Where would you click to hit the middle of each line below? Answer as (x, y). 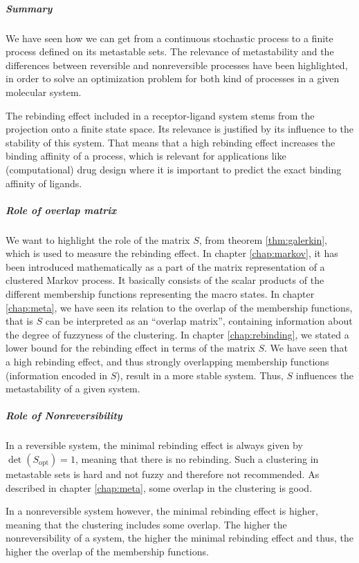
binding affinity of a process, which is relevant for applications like (146, 156)
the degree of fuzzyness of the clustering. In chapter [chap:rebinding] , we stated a (177, 334)
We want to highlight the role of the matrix (98, 239)
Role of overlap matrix (61, 210)
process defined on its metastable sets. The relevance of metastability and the (170, 51)
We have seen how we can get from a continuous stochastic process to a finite (169, 38)
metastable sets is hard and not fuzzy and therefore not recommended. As (163, 474)
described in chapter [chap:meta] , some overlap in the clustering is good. (159, 487)
